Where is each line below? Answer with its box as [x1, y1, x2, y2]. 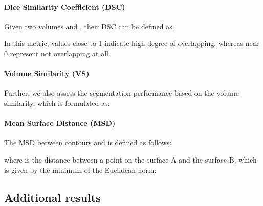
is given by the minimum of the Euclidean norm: [4, 164, 157, 175]
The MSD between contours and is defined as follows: [4, 137, 172, 148]
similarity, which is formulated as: [4, 97, 110, 108]
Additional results [4, 189, 101, 205]
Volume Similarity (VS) [4, 68, 90, 79]
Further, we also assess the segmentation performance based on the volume [4, 87, 239, 98]
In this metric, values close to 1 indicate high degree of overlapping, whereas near [4, 38, 259, 49]
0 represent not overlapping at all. [4, 48, 111, 58]
